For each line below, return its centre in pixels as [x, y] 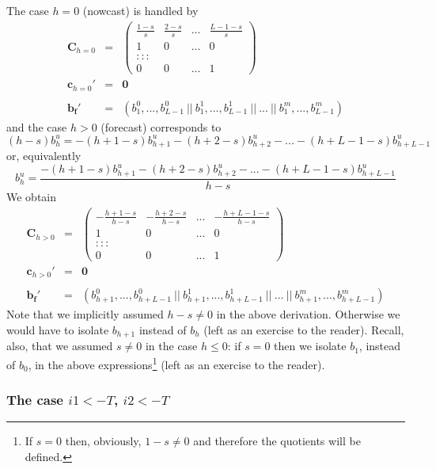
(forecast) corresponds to [161, 126]
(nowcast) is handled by [140, 10]
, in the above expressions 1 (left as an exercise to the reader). [176, 363]
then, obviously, [103, 441]
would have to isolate [58, 329]
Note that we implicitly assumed [85, 314]
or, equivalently [44, 156]
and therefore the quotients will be [277, 441]
